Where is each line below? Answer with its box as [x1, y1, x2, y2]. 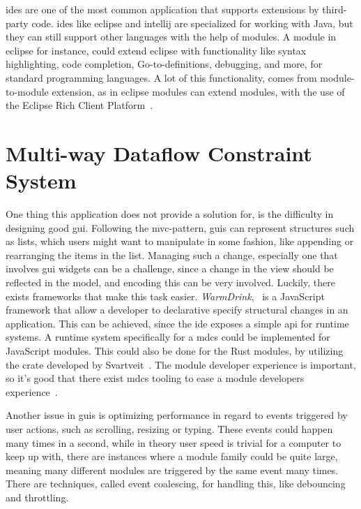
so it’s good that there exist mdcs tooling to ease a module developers [6, 371, 305, 385]
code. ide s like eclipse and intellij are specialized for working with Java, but [31, 15, 353, 30]
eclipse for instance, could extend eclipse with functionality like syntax [6, 43, 307, 57]
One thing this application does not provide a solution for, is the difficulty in [6, 207, 334, 221]
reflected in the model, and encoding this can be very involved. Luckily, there [6, 275, 335, 290]
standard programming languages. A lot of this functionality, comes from [6, 70, 317, 84]
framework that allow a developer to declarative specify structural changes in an [6, 302, 348, 317]
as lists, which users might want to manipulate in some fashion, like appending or [6, 234, 354, 249]
